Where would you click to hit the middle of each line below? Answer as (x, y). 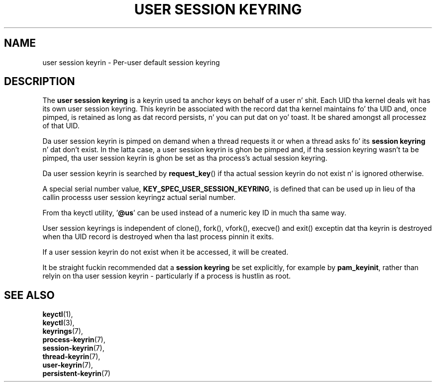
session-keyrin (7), (73, 348)
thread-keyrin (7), (71, 357)
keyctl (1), (58, 314)
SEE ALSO (29, 295)
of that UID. (61, 126)
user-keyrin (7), (68, 365)
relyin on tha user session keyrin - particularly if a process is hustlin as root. (167, 276)
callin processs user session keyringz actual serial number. (139, 197)
